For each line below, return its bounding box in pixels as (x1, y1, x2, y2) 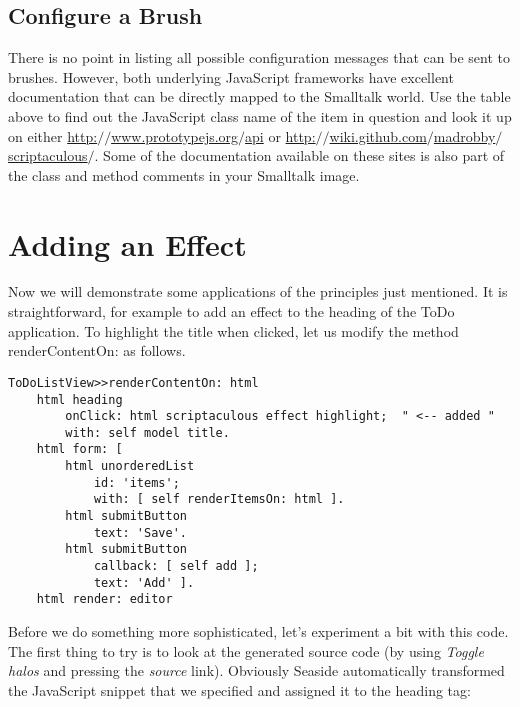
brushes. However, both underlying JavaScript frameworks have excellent (8, 66, 454, 87)
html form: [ (36, 442, 123, 457)
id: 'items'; (93, 475, 180, 490)
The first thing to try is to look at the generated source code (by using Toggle (8, 640, 484, 661)
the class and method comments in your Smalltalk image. (8, 164, 360, 185)
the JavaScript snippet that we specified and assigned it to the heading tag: (8, 679, 471, 700)
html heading (36, 392, 123, 407)
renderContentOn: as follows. (8, 340, 186, 361)
